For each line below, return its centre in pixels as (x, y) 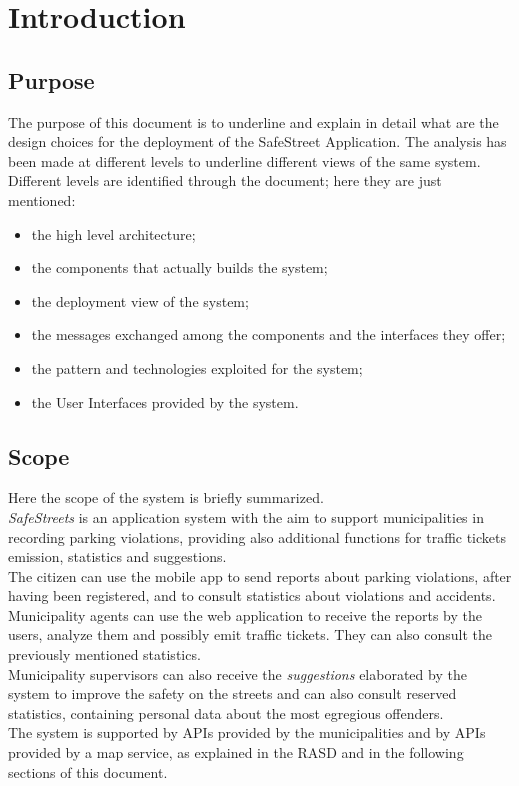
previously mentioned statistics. (104, 654)
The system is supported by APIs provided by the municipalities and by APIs (247, 732)
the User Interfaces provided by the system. (165, 401)
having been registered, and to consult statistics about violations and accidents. (252, 595)
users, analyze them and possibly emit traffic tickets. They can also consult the (250, 634)
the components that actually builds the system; (179, 267)
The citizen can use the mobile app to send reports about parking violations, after (260, 575)
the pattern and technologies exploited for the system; (197, 367)
